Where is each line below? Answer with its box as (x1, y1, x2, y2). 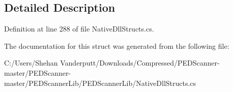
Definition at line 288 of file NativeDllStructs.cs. (4, 23, 154, 34)
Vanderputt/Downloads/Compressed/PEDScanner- (60, 57, 220, 68)
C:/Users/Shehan (4, 57, 58, 68)
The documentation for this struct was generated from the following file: (4, 40, 229, 51)
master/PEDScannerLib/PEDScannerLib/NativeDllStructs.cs (4, 77, 196, 88)
